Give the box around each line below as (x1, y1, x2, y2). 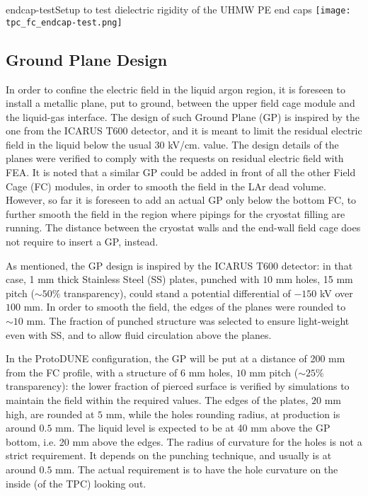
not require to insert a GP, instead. (6, 234, 159, 249)
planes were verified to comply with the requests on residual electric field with (6, 151, 344, 166)
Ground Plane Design (6, 48, 168, 70)
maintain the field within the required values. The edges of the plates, (6, 392, 309, 407)
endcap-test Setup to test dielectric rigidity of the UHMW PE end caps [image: (6, 2, 351, 16)
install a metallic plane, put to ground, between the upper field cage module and (6, 96, 355, 110)
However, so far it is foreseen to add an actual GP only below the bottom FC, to (6, 192, 357, 207)
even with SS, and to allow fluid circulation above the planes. (6, 327, 272, 342)
